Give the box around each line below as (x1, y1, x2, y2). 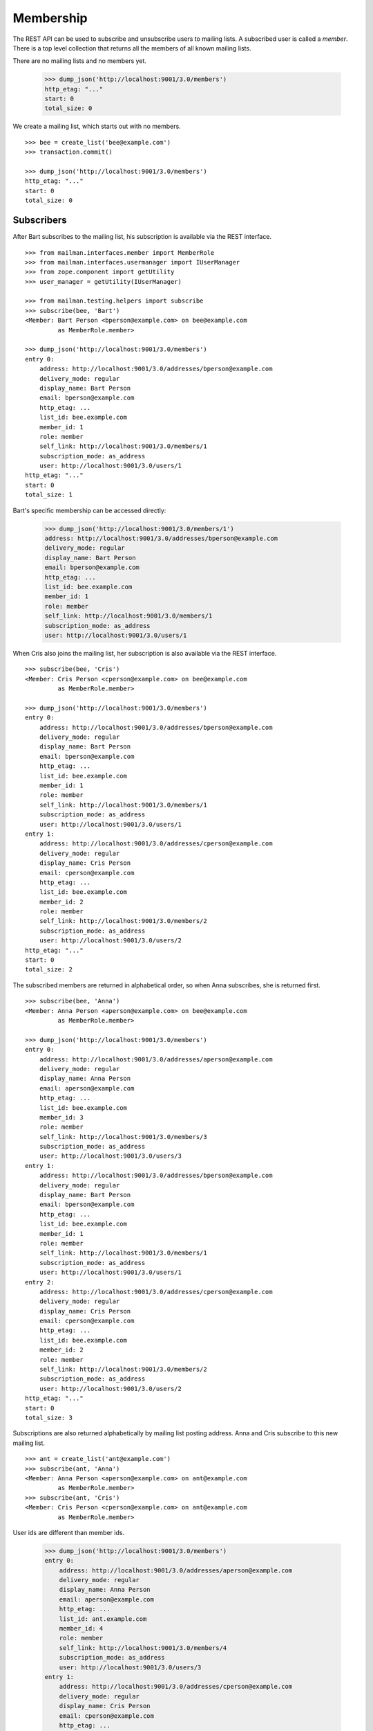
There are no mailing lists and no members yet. (12, 57, 146, 65)
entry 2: (25, 1278, 55, 1286)
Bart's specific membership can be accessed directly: (12, 506, 166, 514)
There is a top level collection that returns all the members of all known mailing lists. (12, 44, 251, 52)
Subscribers (12, 215, 67, 226)
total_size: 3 (25, 1414, 73, 1421)
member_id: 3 (39, 1113, 84, 1121)
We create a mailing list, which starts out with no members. (12, 122, 181, 131)
